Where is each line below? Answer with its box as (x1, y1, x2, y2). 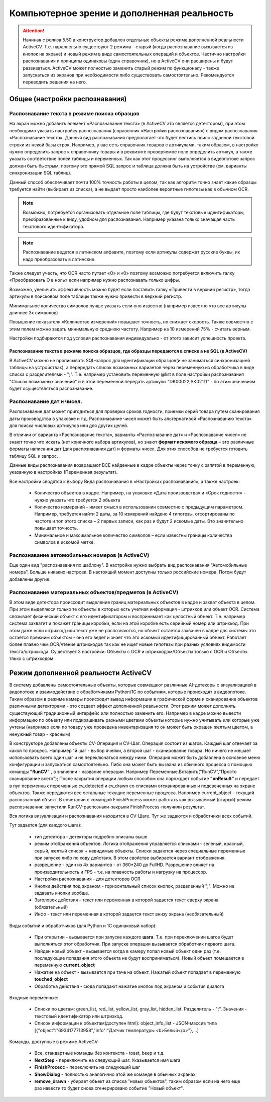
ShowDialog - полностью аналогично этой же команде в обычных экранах (34, 1071, 196, 1077)
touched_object (34, 976, 68, 982)
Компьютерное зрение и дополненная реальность (9, 8, 234, 19)
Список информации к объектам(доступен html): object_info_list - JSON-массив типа (34, 1020, 217, 1026)
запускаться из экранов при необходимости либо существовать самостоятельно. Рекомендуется (23, 72, 234, 78)
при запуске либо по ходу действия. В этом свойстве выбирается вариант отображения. (34, 855, 226, 861)
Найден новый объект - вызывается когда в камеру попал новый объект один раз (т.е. (34, 948, 221, 954)
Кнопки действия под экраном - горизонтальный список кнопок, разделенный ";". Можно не (34, 883, 235, 889)
